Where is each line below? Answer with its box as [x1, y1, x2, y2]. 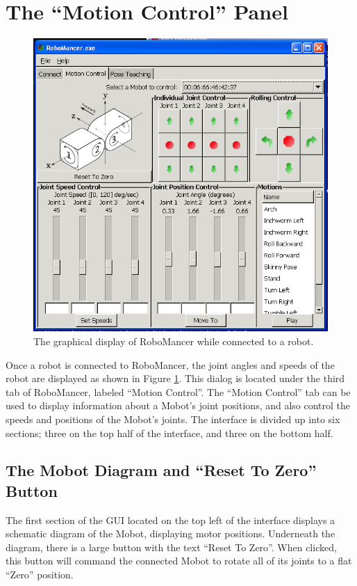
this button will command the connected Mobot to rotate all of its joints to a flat [6, 553, 352, 568]
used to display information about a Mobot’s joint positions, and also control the [6, 398, 351, 413]
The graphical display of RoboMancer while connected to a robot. [33, 333, 314, 348]
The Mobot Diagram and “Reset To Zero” [6, 459, 317, 481]
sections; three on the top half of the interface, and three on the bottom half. [6, 425, 333, 440]
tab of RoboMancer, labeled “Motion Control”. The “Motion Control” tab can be [6, 384, 351, 399]
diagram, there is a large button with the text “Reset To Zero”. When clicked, [6, 539, 337, 554]
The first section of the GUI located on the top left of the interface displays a [6, 512, 335, 527]
